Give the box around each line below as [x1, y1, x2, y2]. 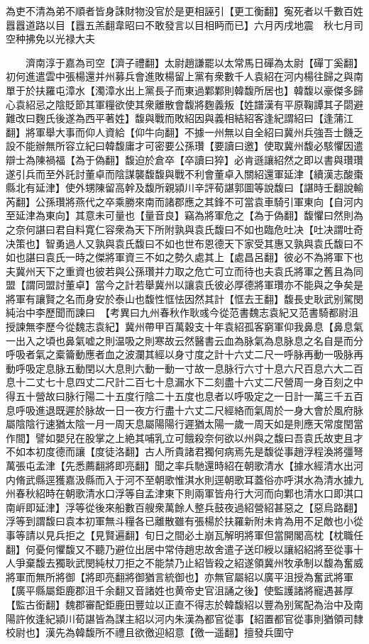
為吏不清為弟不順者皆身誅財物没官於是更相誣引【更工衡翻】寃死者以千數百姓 [6, 4, 363, 18]
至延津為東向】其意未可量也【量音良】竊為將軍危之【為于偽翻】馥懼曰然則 [6, 208, 353, 223]
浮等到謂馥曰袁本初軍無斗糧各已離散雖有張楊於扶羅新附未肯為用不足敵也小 [6, 513, 353, 528]
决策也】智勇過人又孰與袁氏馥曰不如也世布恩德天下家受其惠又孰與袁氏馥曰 [6, 235, 353, 250]
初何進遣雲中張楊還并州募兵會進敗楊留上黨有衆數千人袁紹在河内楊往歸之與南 [6, 69, 363, 84]
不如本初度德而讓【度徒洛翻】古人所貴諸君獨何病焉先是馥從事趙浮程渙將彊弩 [6, 444, 363, 459]
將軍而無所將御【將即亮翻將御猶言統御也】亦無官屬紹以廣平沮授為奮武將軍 [6, 569, 353, 584]
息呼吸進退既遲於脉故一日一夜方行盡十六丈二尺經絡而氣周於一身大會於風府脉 [6, 402, 363, 417]
